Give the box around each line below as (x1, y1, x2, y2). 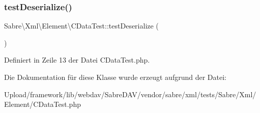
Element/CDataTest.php (4, 99, 81, 109)
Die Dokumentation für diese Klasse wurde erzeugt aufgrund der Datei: (4, 72, 226, 82)
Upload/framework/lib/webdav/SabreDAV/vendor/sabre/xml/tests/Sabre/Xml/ (4, 89, 256, 99)
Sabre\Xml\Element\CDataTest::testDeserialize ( (4, 20, 159, 31)
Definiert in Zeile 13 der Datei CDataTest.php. (4, 54, 150, 65)
